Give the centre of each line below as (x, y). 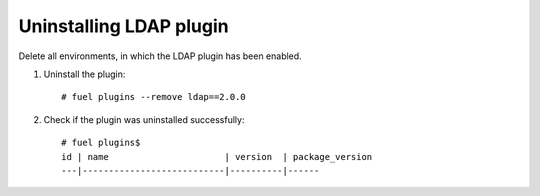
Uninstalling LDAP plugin (123, 26)
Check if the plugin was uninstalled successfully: (144, 119)
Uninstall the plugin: (84, 74)
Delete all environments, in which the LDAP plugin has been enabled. (160, 56)
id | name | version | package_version (217, 156)
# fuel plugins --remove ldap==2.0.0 (154, 97)
